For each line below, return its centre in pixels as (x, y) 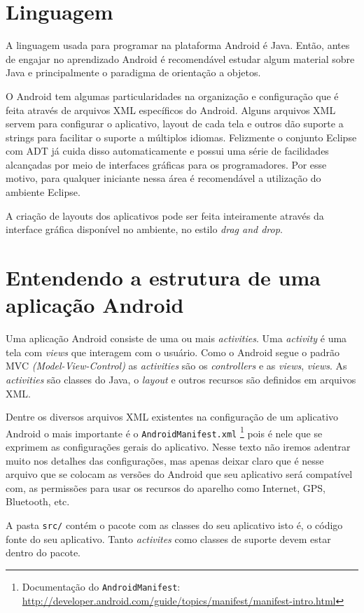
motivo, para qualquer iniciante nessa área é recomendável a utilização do (163, 178)
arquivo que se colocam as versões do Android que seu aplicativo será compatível (179, 474)
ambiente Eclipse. (43, 192)
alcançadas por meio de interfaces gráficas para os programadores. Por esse (166, 164)
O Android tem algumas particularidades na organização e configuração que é (172, 96)
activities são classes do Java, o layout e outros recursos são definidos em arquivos (181, 379)
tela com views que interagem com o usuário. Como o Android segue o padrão (173, 352)
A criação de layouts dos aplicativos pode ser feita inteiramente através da (165, 215)
